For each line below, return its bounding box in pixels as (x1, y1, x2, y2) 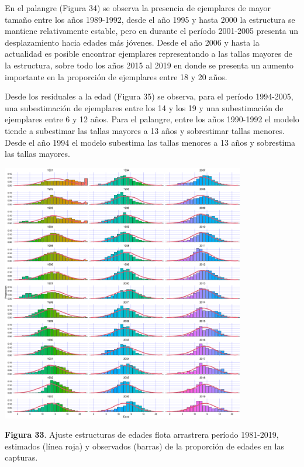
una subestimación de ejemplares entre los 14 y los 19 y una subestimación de (5, 101, 284, 114)
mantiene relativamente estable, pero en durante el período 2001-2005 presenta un (5, 25, 298, 37)
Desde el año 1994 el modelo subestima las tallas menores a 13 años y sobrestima (5, 136, 296, 148)
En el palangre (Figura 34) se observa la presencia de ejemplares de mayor (5, 2, 271, 13)
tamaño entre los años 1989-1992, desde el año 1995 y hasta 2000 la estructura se (5, 13, 295, 25)
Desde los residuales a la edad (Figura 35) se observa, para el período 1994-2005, (5, 90, 293, 102)
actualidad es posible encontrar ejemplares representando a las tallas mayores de (5, 47, 292, 60)
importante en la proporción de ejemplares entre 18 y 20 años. (5, 70, 227, 83)
